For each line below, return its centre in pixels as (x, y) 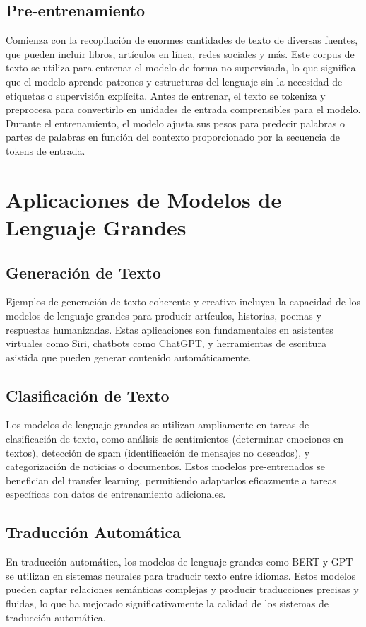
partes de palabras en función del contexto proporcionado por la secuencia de (173, 137)
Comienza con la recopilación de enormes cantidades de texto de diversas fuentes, (182, 40)
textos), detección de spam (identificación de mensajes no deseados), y (158, 452)
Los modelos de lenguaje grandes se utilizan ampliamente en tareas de (158, 424)
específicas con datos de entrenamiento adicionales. (116, 494)
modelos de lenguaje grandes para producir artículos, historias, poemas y (164, 315)
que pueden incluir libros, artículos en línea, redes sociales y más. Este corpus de (180, 53)
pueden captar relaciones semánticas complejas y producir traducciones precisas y (182, 589)
